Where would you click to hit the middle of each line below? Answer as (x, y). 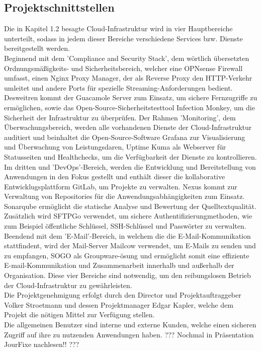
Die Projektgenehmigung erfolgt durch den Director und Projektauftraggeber (123, 295)
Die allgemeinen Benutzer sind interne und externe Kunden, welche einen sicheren (130, 325)
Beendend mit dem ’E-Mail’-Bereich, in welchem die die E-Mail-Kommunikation (127, 235)
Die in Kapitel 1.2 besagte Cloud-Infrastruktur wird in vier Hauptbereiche (118, 28)
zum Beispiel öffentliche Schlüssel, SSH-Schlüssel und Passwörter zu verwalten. (125, 226)
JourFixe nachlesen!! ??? (42, 344)
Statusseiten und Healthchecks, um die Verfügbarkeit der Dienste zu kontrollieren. (130, 156)
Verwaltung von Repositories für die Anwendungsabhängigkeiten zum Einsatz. (124, 196)
